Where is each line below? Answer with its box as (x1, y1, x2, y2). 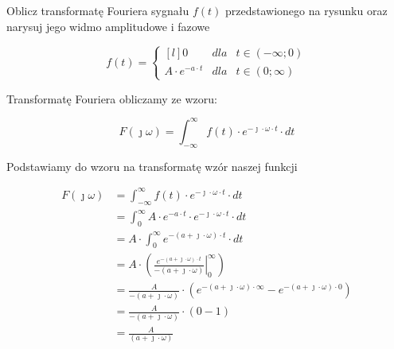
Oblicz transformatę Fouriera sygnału (6, 2, 189, 18)
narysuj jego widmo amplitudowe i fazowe (6, 17, 210, 34)
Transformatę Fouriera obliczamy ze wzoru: (6, 90, 217, 107)
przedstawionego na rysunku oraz (224, 2, 388, 18)
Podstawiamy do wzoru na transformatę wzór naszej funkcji (6, 157, 298, 174)
